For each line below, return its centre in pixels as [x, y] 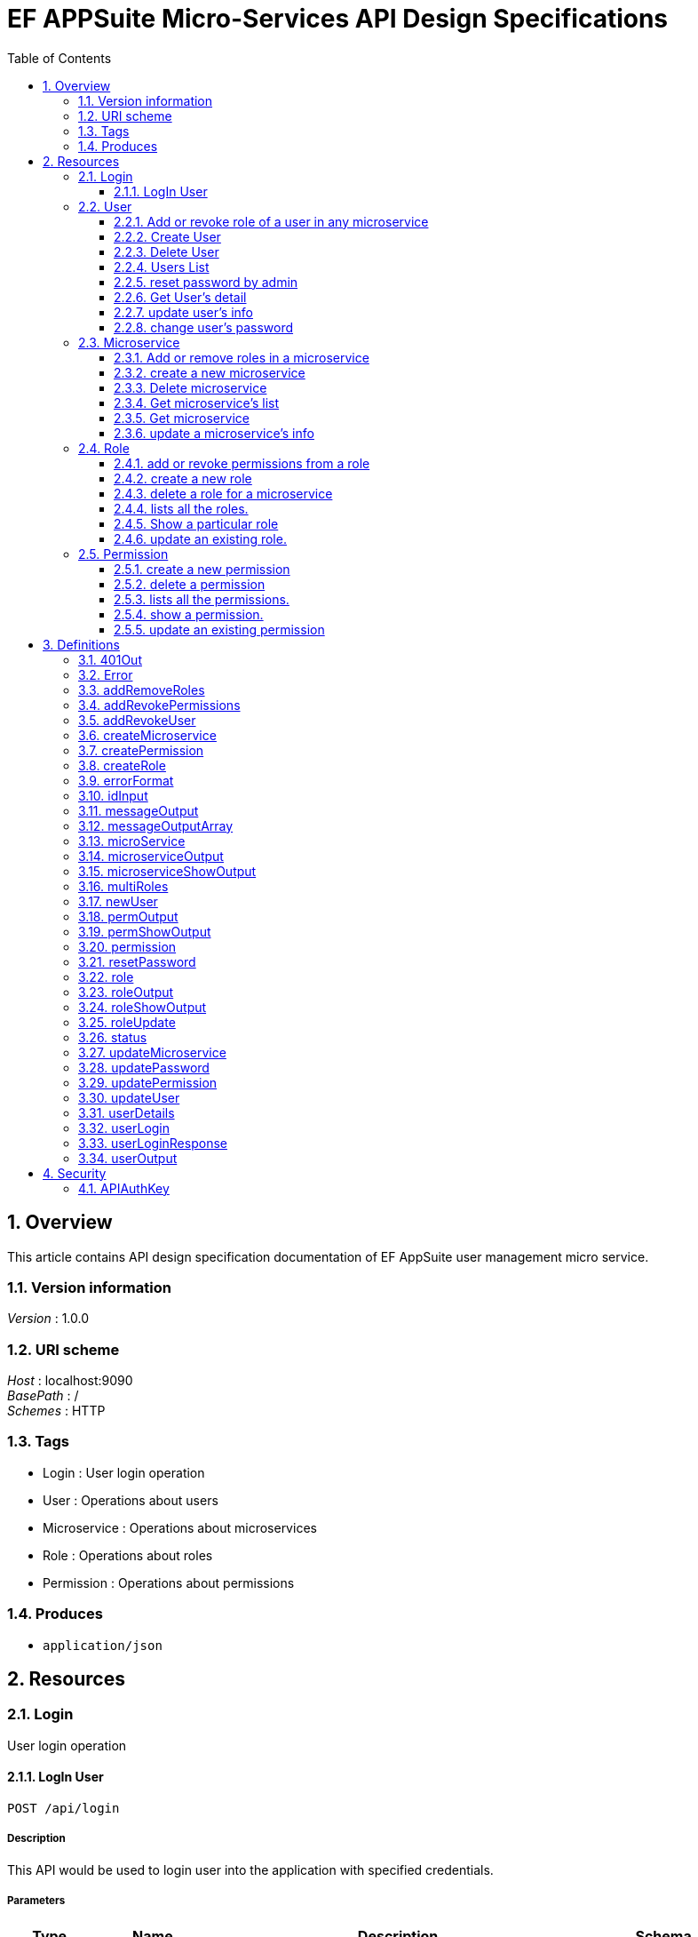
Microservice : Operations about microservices [180, 1527]
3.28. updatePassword [144, 1067]
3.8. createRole [122, 765]
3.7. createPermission [141, 750]
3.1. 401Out [110, 659]
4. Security [75, 1173]
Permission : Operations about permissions [169, 1582]
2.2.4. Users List [162, 267]
